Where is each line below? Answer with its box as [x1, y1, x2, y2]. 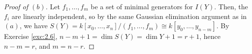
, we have [19, 20, 48, 31]
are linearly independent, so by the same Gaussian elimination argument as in [11, 11, 247, 21]
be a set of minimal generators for [91, 1, 193, 11]
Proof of [4, 1, 29, 11]
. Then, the [214, 1, 248, 11]
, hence [199, 31, 220, 41]
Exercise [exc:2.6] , [4, 31, 58, 41]
